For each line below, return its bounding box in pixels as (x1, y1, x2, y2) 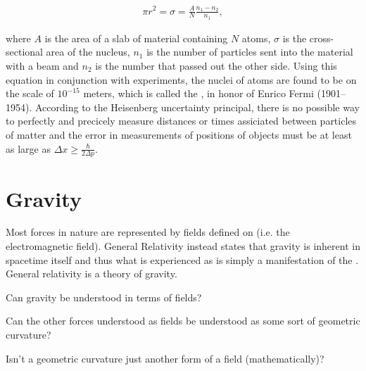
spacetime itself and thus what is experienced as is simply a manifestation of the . (6, 252, 359, 267)
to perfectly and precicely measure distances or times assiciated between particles (6, 113, 357, 128)
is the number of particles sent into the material (146, 44, 353, 59)
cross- (309, 30, 334, 45)
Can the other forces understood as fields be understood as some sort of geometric (6, 313, 360, 328)
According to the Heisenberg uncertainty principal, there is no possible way (34, 99, 360, 114)
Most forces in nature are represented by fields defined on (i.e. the (6, 225, 290, 239)
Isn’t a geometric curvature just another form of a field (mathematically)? (6, 351, 324, 365)
